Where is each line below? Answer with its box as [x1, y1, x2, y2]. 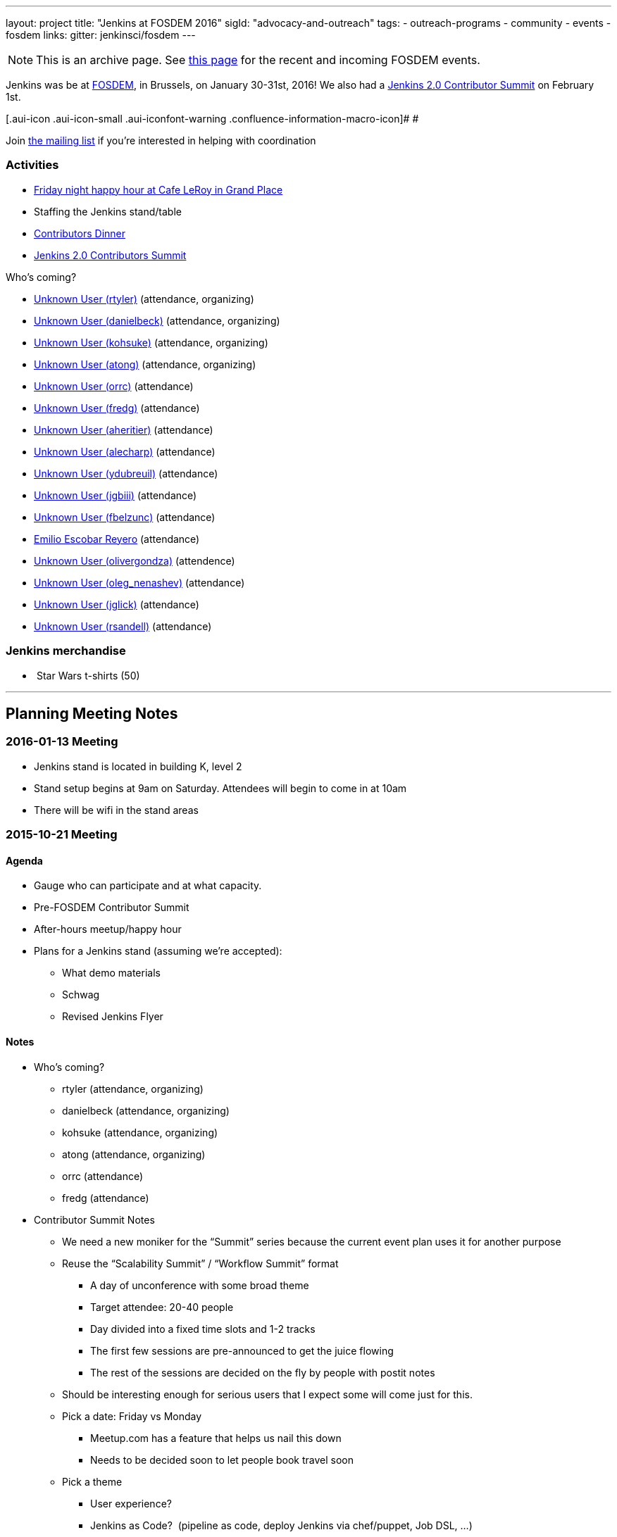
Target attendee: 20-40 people [90, 1300, 234, 1313]
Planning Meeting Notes [6, 704, 178, 722]
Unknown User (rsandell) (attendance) [34, 620, 212, 632]
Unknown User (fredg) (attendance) [34, 401, 200, 414]
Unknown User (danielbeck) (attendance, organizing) [34, 314, 280, 327]
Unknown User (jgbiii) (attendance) [34, 489, 197, 501]
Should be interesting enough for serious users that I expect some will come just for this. [62, 1388, 473, 1400]
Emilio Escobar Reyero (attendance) [34, 532, 200, 545]
